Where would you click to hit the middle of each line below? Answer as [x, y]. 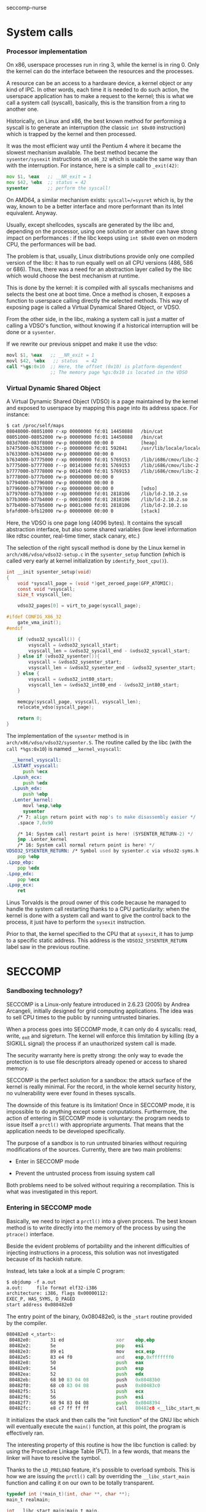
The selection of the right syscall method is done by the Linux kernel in [96, 547]
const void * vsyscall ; [46, 589]
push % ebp [35, 794]
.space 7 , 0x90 [35, 822]
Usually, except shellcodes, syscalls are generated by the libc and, [90, 225]
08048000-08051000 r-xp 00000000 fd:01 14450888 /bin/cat [85, 431]
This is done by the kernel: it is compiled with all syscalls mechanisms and [100, 288]
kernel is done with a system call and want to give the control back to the [99, 916]
